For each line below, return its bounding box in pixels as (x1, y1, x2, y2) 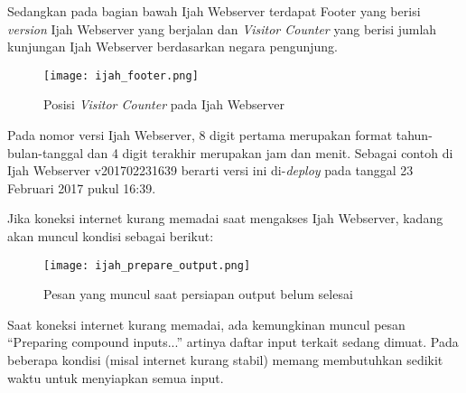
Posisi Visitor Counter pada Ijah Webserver (43, 95, 284, 114)
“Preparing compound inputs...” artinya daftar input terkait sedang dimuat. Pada (7, 332, 459, 351)
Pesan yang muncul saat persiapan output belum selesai (43, 285, 353, 304)
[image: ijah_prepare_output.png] (43, 258, 251, 272)
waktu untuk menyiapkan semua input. (7, 368, 224, 387)
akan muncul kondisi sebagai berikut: (7, 227, 214, 245)
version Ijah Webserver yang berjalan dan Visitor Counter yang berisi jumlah (7, 19, 437, 38)
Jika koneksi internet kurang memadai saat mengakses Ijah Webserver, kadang (7, 209, 443, 228)
